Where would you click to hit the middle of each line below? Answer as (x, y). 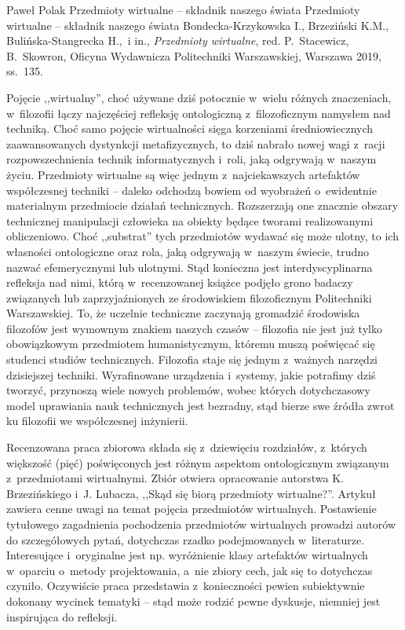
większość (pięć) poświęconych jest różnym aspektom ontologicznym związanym (198, 462)
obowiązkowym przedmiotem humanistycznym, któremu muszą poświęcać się (191, 344)
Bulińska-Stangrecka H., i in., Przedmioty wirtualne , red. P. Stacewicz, (178, 40)
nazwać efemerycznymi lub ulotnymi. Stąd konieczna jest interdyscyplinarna (190, 267)
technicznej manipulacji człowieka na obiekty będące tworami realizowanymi (190, 220)
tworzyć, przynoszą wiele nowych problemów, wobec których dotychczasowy (188, 390)
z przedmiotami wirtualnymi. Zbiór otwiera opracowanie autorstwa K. (175, 478)
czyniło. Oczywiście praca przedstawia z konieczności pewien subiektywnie (186, 586)
